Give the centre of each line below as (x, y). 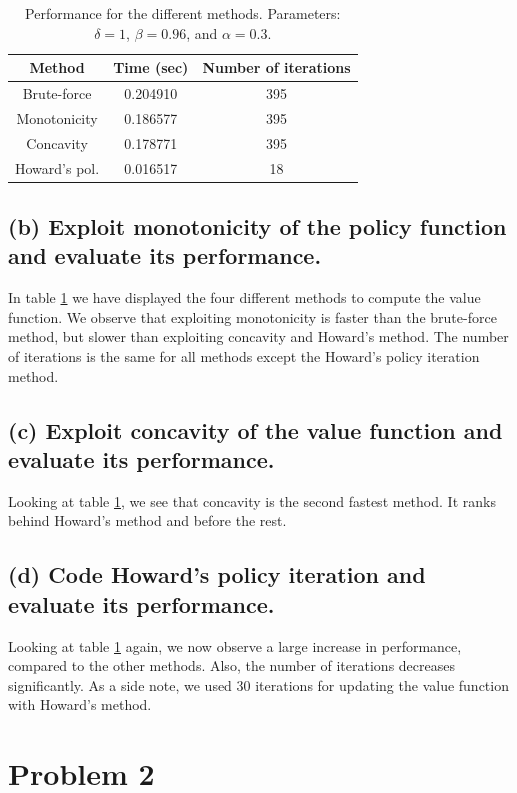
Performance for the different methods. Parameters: (183, 13)
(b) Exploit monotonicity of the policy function (257, 226)
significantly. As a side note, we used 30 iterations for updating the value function (258, 684)
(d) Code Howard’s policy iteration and (217, 574)
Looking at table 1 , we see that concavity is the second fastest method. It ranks (252, 500)
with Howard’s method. (80, 704)
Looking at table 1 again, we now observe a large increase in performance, (235, 645)
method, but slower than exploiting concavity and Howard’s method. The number (258, 336)
